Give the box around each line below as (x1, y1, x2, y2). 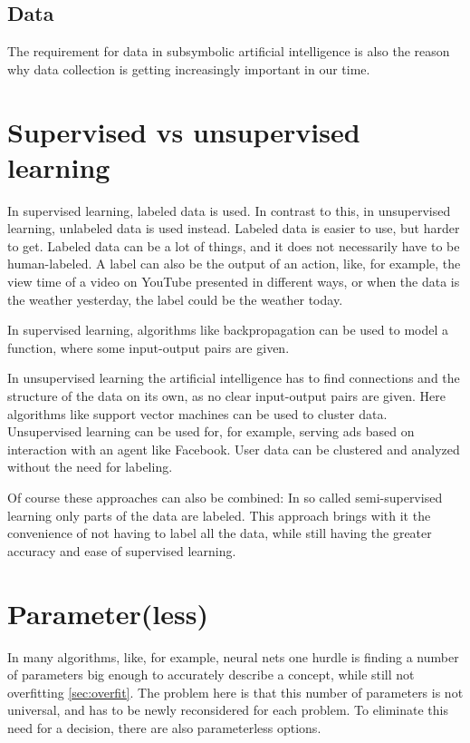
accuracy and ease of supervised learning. (7, 541, 236, 560)
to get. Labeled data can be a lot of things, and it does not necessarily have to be (7, 236, 460, 255)
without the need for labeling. (7, 457, 173, 476)
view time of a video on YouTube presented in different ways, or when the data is (7, 272, 460, 291)
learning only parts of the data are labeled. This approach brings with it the (7, 505, 431, 524)
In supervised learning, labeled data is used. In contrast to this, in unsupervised (7, 200, 451, 220)
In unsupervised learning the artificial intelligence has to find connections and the (7, 368, 460, 387)
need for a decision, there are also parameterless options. (7, 718, 321, 737)
